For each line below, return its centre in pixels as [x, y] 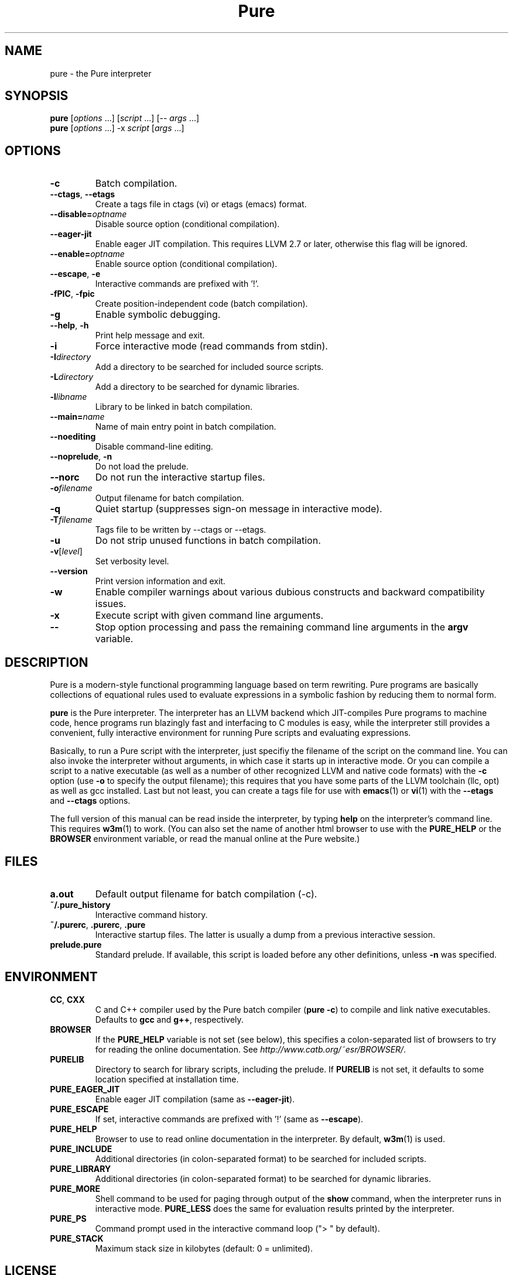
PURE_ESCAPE [79, 1109]
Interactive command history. [151, 914]
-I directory [71, 357]
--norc [65, 477]
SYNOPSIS [37, 96]
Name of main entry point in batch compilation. [186, 427]
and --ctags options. [90, 801]
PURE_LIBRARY [81, 1168]
